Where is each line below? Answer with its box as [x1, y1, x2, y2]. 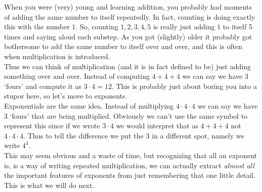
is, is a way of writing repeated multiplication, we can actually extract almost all [4, 160, 254, 170]
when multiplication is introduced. [4, 51, 110, 61]
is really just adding [153, 21, 215, 32]
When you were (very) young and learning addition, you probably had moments [4, 2, 252, 12]
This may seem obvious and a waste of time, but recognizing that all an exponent [4, 150, 257, 160]
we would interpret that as [116, 120, 198, 131]
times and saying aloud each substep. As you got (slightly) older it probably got [4, 31, 252, 41]
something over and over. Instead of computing [4, 71, 150, 81]
